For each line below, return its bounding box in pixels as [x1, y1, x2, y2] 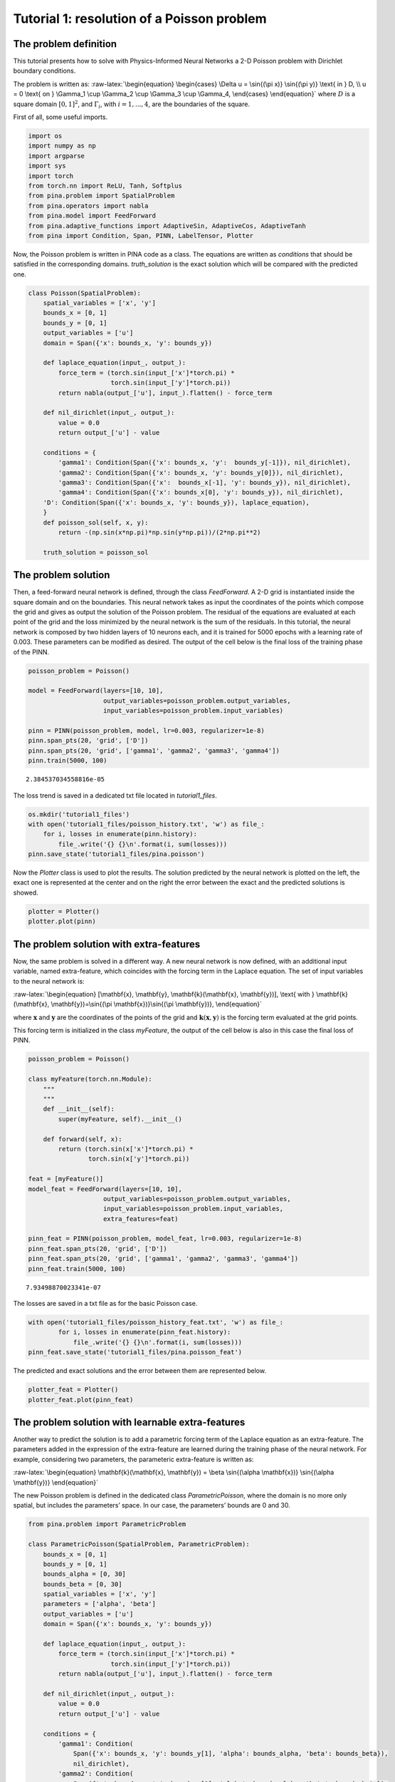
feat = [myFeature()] [28, 1175, 104, 1183]
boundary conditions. [13, 66, 76, 75]
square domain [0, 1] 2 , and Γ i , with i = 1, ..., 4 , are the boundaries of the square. [13, 98, 251, 110]
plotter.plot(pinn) [28, 917, 96, 926]
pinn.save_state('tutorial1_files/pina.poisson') [28, 850, 205, 858]
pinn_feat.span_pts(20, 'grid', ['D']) [28, 1245, 167, 1252]
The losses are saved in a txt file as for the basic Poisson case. [13, 1299, 198, 1308]
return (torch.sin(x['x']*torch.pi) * [58, 1145, 194, 1153]
